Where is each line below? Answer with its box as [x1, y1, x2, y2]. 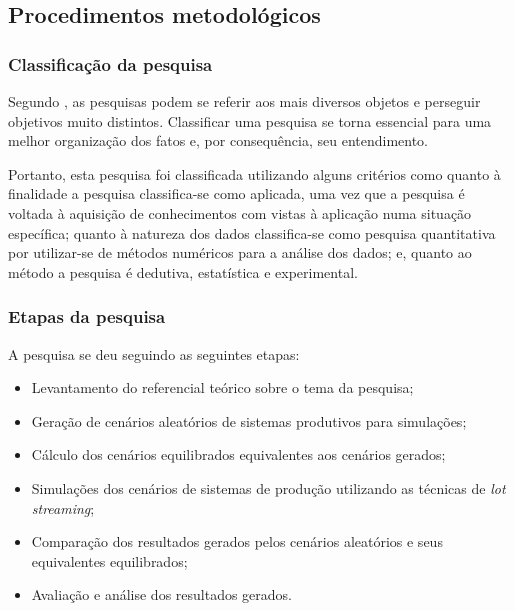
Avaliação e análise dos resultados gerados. [31, 584, 293, 605]
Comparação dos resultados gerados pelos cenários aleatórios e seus [31, 531, 443, 552]
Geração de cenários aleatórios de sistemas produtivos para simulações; [31, 410, 467, 431]
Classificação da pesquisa [8, 51, 213, 76]
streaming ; [31, 497, 95, 518]
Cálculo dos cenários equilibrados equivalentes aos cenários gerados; [31, 444, 446, 465]
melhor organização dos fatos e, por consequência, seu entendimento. [8, 130, 429, 151]
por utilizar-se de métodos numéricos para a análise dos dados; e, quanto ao [8, 242, 472, 263]
